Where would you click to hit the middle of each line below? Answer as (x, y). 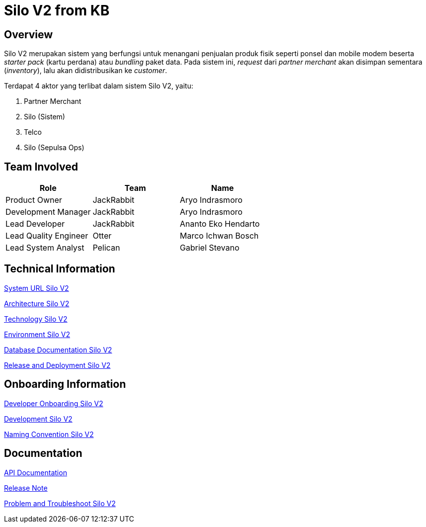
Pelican (106, 248)
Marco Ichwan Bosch (219, 236)
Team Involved (41, 167)
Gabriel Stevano (210, 248)
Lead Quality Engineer (47, 236)
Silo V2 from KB (57, 10)
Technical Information (60, 269)
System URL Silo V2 (37, 288)
